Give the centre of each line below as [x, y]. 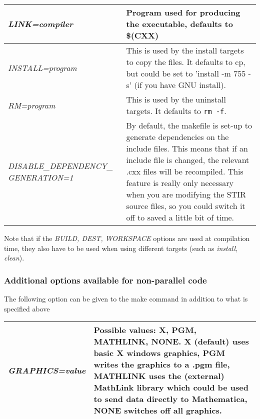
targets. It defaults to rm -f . [176, 111]
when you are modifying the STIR [186, 194]
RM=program [32, 105]
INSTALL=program [42, 67]
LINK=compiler [41, 24]
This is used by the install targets [185, 50]
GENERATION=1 [41, 177]
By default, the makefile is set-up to [189, 125]
